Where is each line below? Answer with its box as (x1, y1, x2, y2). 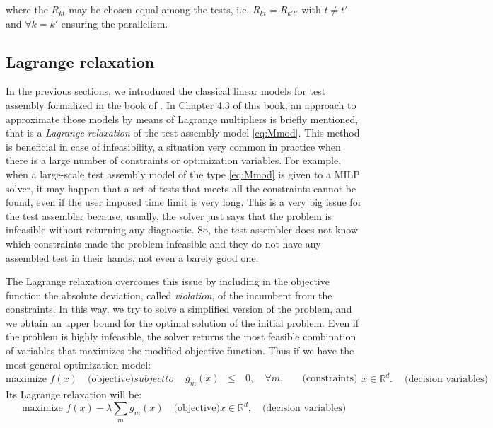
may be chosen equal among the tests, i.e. (69, 2, 250, 16)
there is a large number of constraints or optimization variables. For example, (6, 153, 342, 168)
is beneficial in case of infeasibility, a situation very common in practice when (6, 139, 341, 154)
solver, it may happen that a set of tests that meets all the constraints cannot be (6, 180, 356, 195)
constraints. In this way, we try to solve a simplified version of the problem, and (6, 301, 352, 316)
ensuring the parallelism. (61, 16, 168, 30)
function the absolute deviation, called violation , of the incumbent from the (6, 287, 332, 302)
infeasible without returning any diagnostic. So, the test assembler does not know (6, 222, 358, 237)
